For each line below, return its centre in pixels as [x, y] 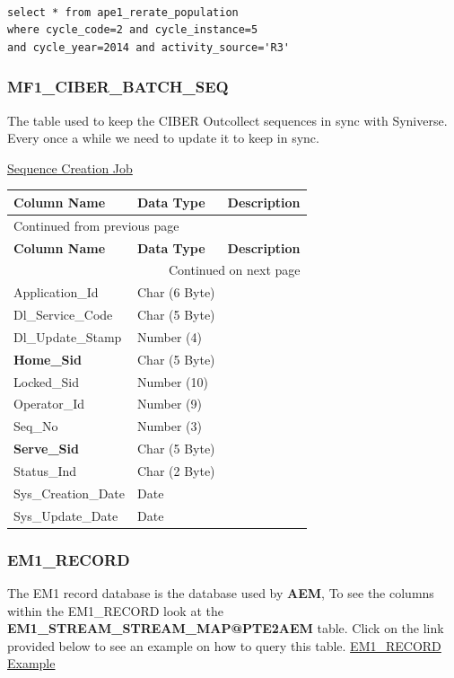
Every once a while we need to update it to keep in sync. [163, 138]
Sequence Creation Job [70, 167]
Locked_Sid [46, 381]
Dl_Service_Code [63, 315]
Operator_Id [49, 404]
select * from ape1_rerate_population [123, 12]
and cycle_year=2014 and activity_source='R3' [148, 47]
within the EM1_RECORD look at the [115, 610]
